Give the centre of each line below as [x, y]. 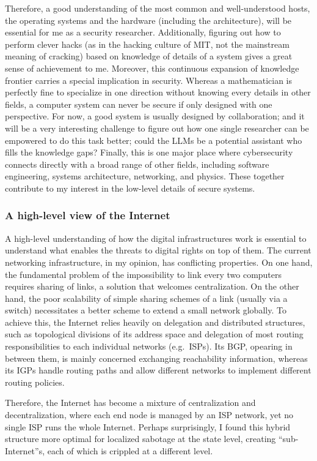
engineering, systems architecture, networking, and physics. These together [145, 176]
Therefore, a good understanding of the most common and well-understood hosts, [158, 8]
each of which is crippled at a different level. [130, 450]
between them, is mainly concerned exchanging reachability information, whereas [156, 358]
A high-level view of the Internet [88, 215]
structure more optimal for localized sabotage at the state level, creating [140, 439]
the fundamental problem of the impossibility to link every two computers [144, 274]
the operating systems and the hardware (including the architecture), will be [148, 20]
